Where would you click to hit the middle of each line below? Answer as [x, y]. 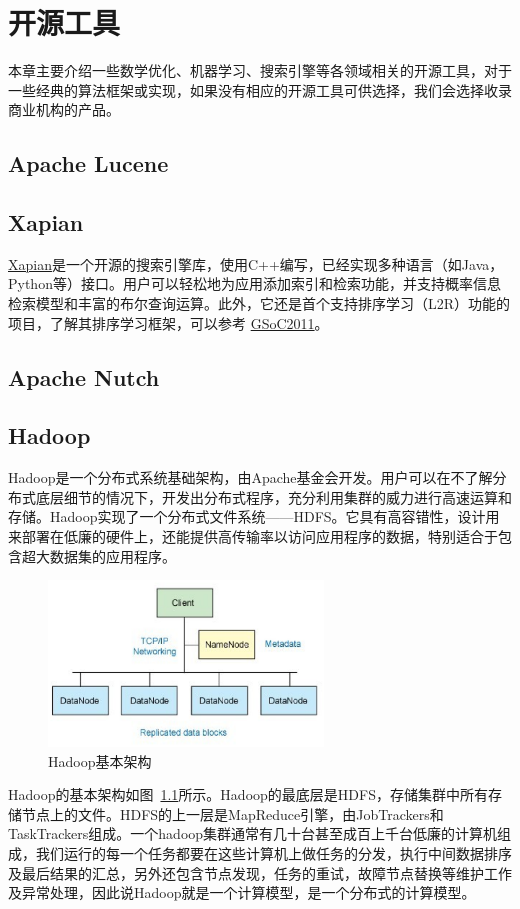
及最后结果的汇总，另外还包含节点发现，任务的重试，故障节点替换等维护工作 [260, 872]
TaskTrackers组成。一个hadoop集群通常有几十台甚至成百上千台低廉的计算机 [253, 833]
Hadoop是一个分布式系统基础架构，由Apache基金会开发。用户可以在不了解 [250, 477]
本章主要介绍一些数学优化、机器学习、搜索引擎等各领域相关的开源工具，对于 [260, 70]
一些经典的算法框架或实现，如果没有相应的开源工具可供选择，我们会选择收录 [260, 89]
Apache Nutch [84, 376]
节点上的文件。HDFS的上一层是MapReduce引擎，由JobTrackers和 [232, 813]
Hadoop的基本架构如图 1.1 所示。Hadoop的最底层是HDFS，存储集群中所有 [248, 794]
